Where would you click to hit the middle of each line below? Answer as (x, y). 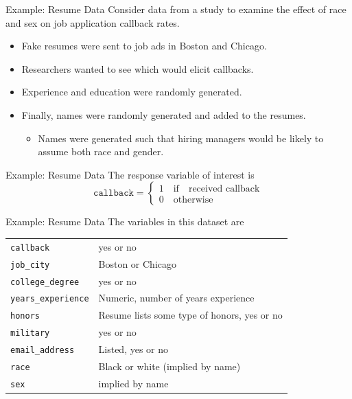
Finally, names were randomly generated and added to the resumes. (164, 114)
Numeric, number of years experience (176, 298)
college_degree (45, 282)
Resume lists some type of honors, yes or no (190, 315)
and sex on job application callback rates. (93, 22)
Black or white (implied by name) (169, 366)
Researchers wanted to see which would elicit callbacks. (138, 68)
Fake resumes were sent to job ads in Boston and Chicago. (144, 46)
